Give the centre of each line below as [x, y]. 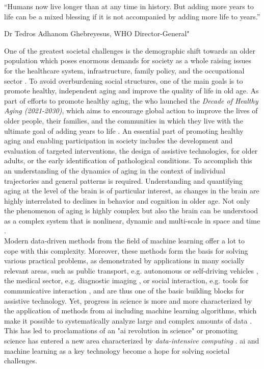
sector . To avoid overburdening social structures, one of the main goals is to [124, 80]
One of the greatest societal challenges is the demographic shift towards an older [130, 50]
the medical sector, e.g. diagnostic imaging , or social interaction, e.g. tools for [126, 280]
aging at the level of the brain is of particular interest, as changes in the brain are [132, 191]
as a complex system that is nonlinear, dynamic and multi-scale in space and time [132, 220]
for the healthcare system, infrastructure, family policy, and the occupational [124, 70]
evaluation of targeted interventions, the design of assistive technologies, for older [131, 150]
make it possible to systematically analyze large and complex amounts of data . [128, 320]
